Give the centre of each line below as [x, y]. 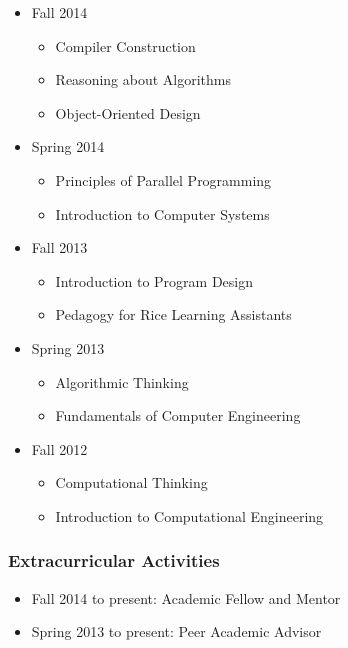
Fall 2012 [59, 448]
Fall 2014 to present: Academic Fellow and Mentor [186, 597]
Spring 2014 [68, 146]
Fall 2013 [59, 247]
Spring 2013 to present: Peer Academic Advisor [176, 631]
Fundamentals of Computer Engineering [178, 415]
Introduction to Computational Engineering [189, 515]
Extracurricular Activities [114, 560]
